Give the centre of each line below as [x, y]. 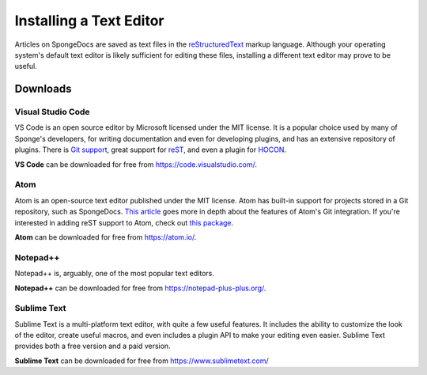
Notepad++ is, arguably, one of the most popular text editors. [115, 274]
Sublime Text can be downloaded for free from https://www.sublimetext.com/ [142, 361]
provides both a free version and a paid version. [93, 346]
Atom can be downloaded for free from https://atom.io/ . [106, 237]
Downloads [43, 89]
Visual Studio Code [52, 112]
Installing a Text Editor [89, 21]
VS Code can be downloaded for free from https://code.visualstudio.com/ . [136, 164]
